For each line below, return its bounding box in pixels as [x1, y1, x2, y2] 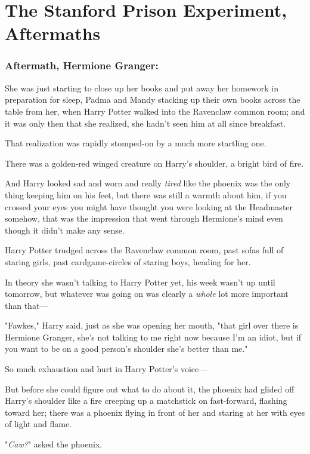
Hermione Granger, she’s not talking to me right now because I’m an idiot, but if [5, 330, 302, 343]
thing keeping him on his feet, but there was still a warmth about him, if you [5, 188, 287, 201]
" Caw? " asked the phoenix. [5, 438, 103, 450]
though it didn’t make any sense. [5, 223, 125, 236]
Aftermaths [5, 21, 101, 45]
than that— [5, 299, 48, 311]
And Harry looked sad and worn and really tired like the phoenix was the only [5, 177, 291, 189]
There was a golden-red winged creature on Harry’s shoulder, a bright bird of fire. [5, 157, 304, 169]
